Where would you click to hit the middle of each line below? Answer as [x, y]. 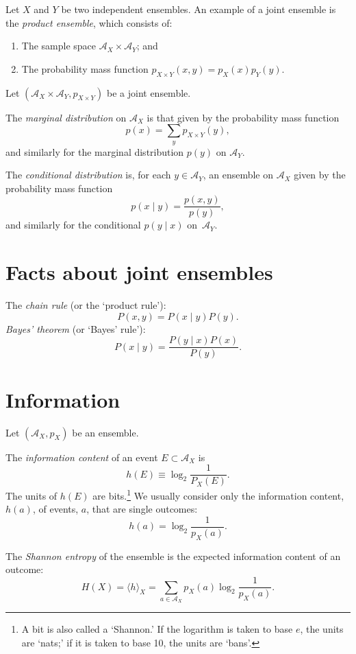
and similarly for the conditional [73, 225]
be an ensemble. [105, 432]
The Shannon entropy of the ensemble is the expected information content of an [173, 556]
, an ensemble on [238, 175]
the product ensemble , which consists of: [89, 22]
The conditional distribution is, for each [88, 175]
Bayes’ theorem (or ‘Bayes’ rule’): [76, 328]
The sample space [59, 46]
